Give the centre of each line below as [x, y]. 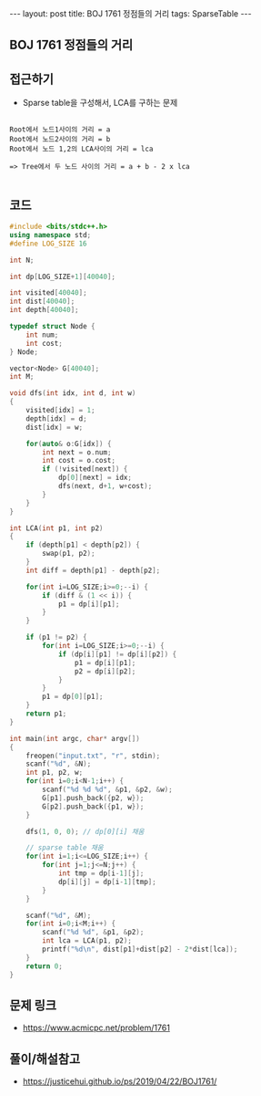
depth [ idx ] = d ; [57, 418]
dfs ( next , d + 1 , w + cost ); [105, 486]
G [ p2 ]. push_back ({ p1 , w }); [93, 806]
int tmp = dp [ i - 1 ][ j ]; [101, 873]
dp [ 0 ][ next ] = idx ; [95, 478]
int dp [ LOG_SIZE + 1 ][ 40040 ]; [63, 277]
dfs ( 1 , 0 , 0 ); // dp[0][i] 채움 [85, 831]
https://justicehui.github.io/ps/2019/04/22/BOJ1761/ [120, 1081]
